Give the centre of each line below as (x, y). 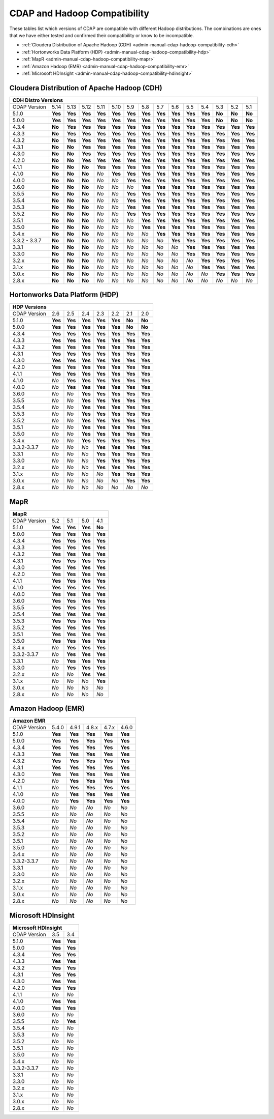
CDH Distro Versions (38, 100)
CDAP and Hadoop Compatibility (79, 13)
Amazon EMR (29, 721)
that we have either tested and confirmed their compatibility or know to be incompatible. (102, 35)
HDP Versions (29, 307)
